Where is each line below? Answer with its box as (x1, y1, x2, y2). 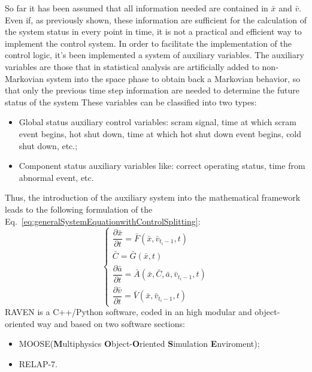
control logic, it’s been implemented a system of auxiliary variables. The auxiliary (5, 49, 304, 61)
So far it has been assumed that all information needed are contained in (5, 2, 268, 14)
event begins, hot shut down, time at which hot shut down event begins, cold (19, 127, 302, 140)
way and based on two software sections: (37, 317, 185, 329)
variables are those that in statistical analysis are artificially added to (5, 60, 259, 72)
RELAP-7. (19, 357, 57, 370)
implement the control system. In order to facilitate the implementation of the (5, 37, 292, 49)
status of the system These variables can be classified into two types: (5, 95, 257, 108)
